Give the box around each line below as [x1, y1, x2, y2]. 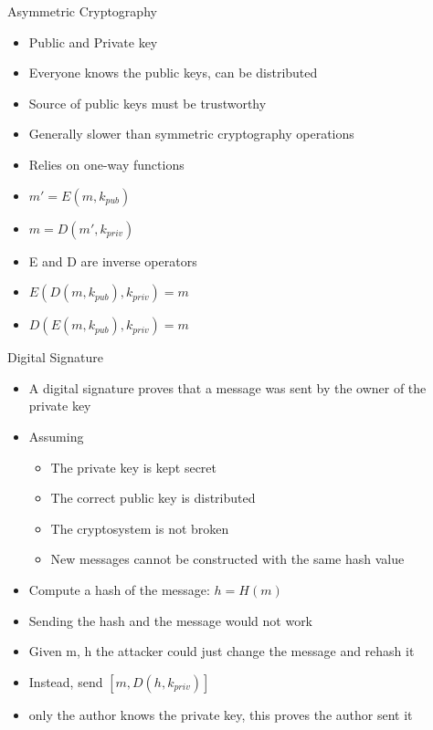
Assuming [28, 426, 84, 445]
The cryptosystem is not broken [50, 518, 229, 537]
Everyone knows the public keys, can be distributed [28, 63, 318, 82]
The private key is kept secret [50, 457, 217, 476]
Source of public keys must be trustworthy [28, 93, 267, 112]
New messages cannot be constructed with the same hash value [50, 549, 405, 568]
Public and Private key [28, 32, 158, 51]
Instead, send [28, 672, 103, 691]
